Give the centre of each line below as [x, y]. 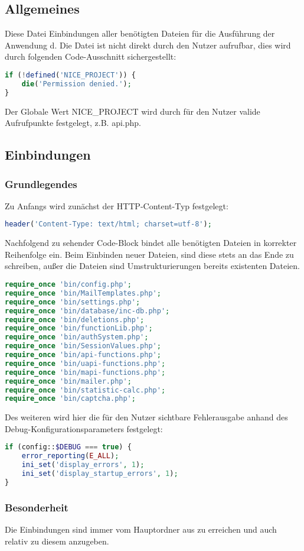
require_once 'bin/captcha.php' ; [70, 399]
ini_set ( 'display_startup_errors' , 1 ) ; [100, 474]
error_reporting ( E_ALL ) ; [70, 456]
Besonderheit [37, 507]
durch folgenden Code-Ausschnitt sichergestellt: [91, 56]
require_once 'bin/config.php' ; [68, 285]
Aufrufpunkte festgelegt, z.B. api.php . [73, 123]
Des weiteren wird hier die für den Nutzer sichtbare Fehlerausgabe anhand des [146, 417]
